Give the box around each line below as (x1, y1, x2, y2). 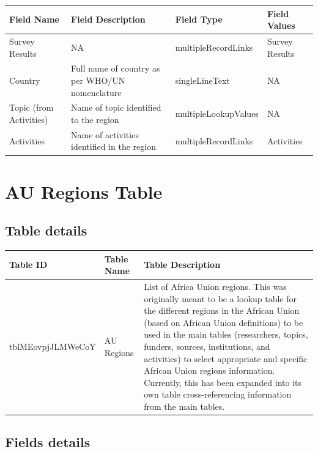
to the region (71, 113, 119, 125)
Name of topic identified (71, 101, 161, 114)
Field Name (9, 13, 59, 26)
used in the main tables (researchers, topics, (144, 328, 308, 341)
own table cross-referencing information (144, 388, 292, 401)
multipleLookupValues (175, 107, 259, 120)
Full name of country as (71, 62, 160, 75)
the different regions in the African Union (144, 304, 300, 317)
